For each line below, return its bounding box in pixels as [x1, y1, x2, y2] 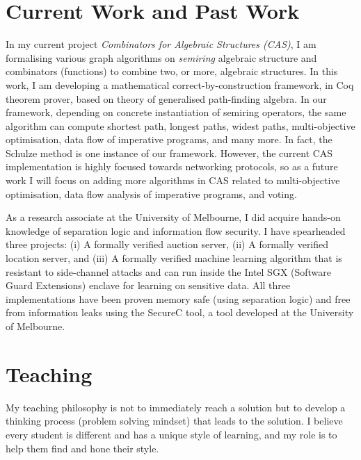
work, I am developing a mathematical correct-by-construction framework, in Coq [6, 77, 354, 92]
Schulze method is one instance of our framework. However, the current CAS [6, 145, 333, 160]
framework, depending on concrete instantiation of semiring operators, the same [6, 105, 346, 120]
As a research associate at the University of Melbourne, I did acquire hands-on [6, 210, 341, 224]
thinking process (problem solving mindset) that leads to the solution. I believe [6, 413, 343, 428]
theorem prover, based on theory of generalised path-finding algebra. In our [6, 91, 327, 106]
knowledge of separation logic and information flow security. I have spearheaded [6, 223, 346, 238]
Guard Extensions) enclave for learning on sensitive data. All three [6, 278, 291, 293]
